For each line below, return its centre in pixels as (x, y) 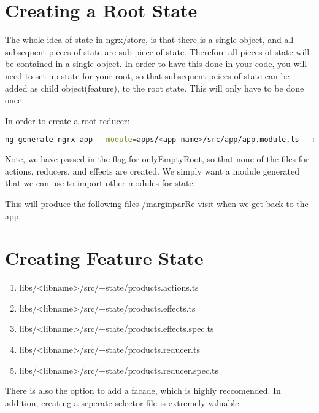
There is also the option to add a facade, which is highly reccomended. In (143, 391)
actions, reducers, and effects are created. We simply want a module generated (152, 171)
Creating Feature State (104, 258)
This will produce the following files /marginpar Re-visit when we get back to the (157, 203)
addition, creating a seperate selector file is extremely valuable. (123, 402)
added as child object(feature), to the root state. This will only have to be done (155, 88)
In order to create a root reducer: (67, 120)
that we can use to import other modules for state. (100, 183)
